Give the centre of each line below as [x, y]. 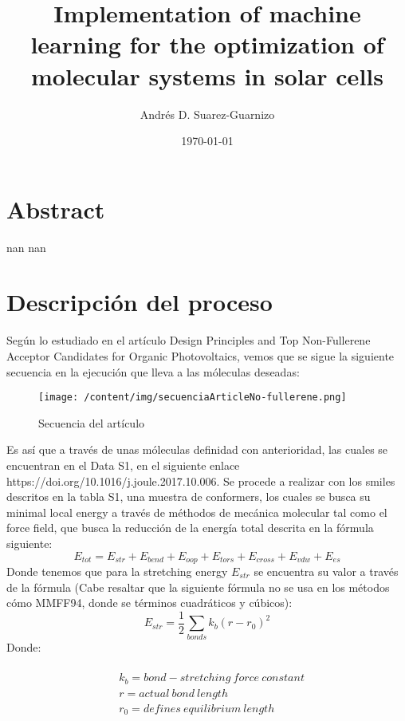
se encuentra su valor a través [326, 571]
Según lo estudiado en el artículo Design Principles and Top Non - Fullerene [189, 340]
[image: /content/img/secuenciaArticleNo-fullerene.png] [193, 398]
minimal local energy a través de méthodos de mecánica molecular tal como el [197, 512]
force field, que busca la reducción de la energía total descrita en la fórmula [190, 528]
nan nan [26, 247]
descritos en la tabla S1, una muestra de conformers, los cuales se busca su [189, 496]
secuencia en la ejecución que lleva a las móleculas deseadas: [153, 371]
